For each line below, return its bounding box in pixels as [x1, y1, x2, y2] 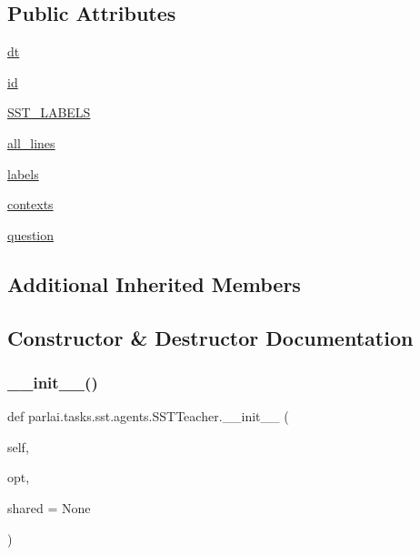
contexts [7, 195, 54, 214]
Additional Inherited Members [7, 269, 301, 298]
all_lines [7, 133, 55, 152]
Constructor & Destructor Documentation [7, 323, 414, 351]
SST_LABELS [7, 103, 91, 122]
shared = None [7, 498, 91, 517]
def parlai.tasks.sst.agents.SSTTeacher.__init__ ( [7, 407, 289, 426]
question [7, 225, 55, 244]
